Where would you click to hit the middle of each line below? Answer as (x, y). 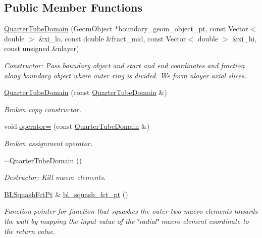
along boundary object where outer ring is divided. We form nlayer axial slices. (125, 75)
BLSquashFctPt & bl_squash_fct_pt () (66, 194)
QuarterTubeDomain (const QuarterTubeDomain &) (86, 92)
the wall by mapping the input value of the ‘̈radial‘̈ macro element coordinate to (126, 221)
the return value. (30, 231)
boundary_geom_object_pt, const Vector (183, 29)
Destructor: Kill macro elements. (55, 177)
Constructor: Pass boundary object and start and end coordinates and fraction (124, 65)
